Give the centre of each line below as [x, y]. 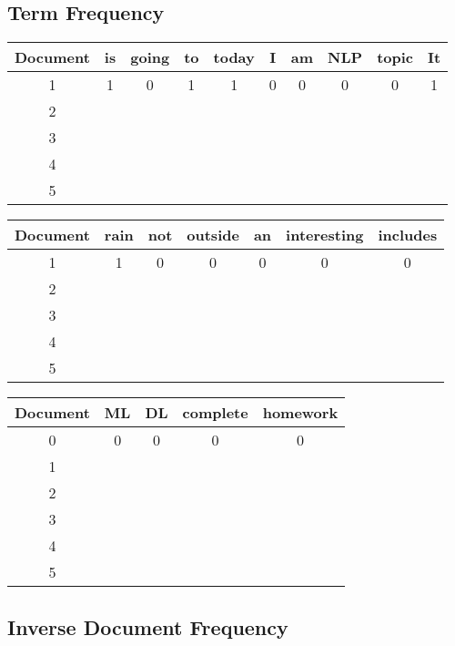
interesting [325, 235]
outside [213, 235]
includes [408, 235]
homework [300, 413]
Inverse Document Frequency [148, 626]
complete [215, 413]
